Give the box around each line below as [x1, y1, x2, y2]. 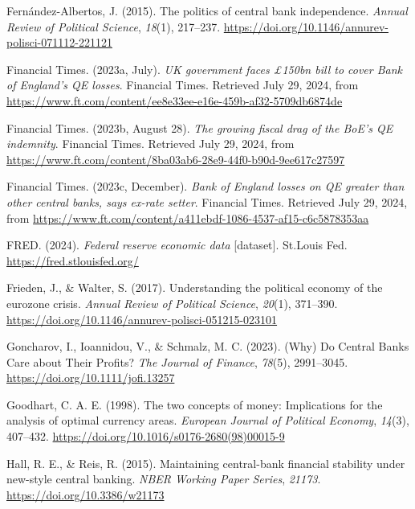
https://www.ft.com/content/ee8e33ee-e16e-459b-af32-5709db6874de [6, 92, 343, 109]
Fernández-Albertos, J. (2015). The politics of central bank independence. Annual [6, 2, 408, 18]
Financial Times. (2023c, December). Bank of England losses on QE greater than [6, 178, 405, 195]
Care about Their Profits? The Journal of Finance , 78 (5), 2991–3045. [6, 353, 348, 370]
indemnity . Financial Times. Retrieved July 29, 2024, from [6, 135, 295, 152]
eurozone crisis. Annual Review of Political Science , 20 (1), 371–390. [6, 294, 338, 311]
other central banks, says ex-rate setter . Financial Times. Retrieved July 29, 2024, [6, 193, 408, 210]
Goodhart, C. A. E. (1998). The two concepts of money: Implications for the [6, 396, 383, 413]
